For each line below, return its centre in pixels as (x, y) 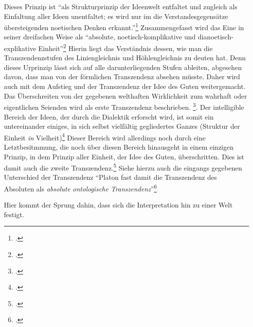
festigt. (14, 214)
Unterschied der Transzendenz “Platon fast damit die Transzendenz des (110, 177)
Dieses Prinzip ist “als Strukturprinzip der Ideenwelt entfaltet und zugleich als (121, 6)
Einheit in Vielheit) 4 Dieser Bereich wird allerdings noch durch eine (105, 137)
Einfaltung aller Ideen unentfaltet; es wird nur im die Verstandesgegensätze (116, 16)
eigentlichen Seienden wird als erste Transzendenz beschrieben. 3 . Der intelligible (124, 106)
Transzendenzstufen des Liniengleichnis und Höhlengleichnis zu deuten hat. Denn (125, 58)
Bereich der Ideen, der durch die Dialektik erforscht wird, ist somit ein (109, 116)
